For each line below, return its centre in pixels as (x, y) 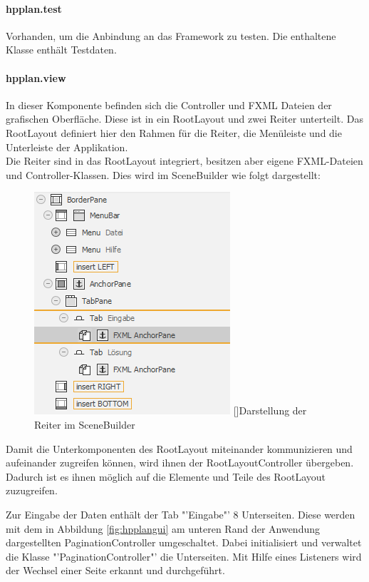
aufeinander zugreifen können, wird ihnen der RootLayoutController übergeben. (180, 463)
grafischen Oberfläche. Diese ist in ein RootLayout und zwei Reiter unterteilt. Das (184, 119)
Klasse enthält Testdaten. (61, 50)
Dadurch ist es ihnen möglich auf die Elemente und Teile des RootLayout (166, 476)
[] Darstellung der (270, 410)
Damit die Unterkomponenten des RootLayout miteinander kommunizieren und (179, 448)
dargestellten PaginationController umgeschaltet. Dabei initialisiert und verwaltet (184, 542)
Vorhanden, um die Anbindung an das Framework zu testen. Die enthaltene (171, 35)
